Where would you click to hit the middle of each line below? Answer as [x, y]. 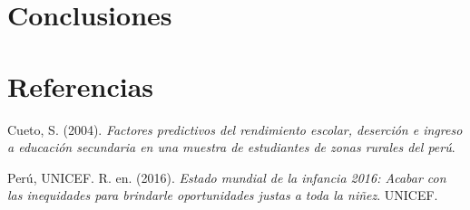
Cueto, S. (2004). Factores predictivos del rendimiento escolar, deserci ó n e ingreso [235, 129]
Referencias [81, 86]
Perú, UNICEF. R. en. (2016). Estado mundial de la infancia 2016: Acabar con [227, 177]
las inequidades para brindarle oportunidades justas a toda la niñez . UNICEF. [223, 195]
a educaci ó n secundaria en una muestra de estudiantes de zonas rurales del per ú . [231, 147]
